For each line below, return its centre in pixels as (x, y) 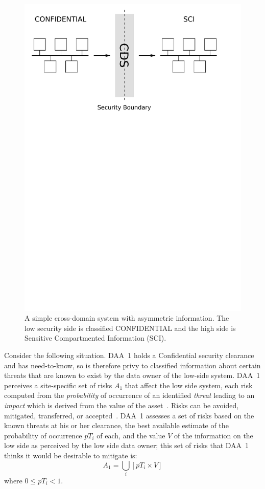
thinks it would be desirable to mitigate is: (71, 455)
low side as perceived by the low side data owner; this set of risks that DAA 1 (127, 445)
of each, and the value (131, 435)
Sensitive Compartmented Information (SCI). (95, 338)
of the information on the (213, 435)
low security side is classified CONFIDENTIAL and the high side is (130, 328)
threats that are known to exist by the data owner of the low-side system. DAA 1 (132, 375)
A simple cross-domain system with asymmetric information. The (127, 318)
